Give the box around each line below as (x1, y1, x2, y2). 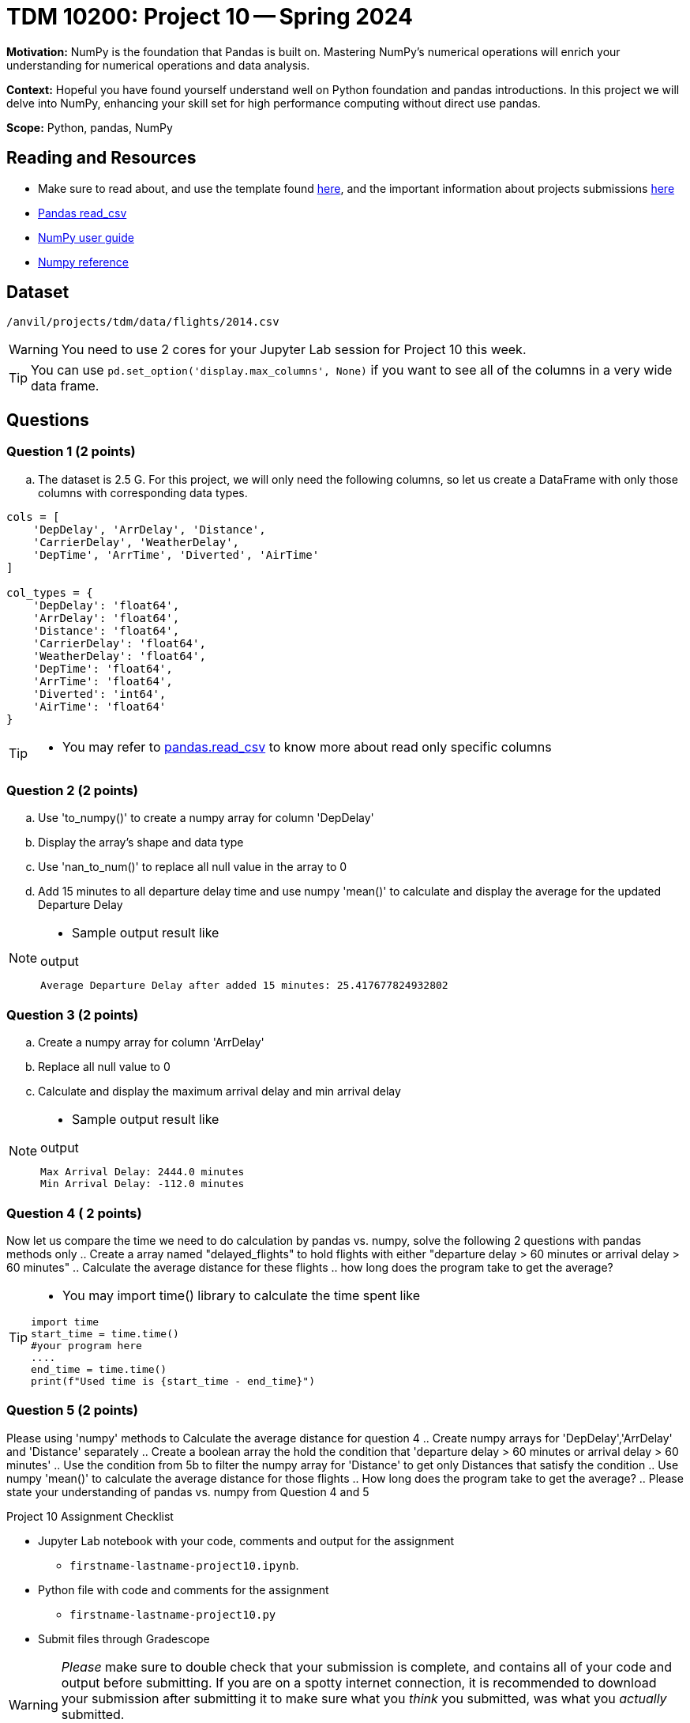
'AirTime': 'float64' (32, 699, 167, 713)
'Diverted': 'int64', (32, 687, 167, 700)
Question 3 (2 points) (6, 1006, 139, 1023)
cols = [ (6, 510, 60, 523)
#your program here (31, 1339, 142, 1352)
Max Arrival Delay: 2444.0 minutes (40, 1166, 245, 1178)
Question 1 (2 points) (6, 443, 136, 460)
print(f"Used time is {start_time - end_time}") (31, 1374, 316, 1387)
